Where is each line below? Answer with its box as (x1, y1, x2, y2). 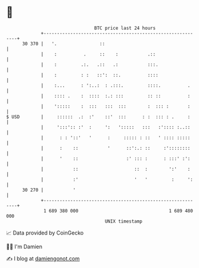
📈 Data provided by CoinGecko (6, 229, 84, 236)
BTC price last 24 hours (94, 25, 156, 31)
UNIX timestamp (104, 218, 143, 224)
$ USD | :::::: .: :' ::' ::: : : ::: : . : (6, 113, 191, 120)
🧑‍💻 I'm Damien (6, 243, 43, 250)
